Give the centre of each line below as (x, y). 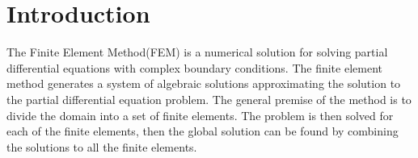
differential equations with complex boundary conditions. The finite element (194, 67)
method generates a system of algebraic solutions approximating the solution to (204, 83)
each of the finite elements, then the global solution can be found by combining (203, 131)
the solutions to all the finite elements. (102, 146)
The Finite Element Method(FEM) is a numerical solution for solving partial (197, 52)
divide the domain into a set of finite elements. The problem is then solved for (200, 115)
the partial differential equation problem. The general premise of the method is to (209, 99)
